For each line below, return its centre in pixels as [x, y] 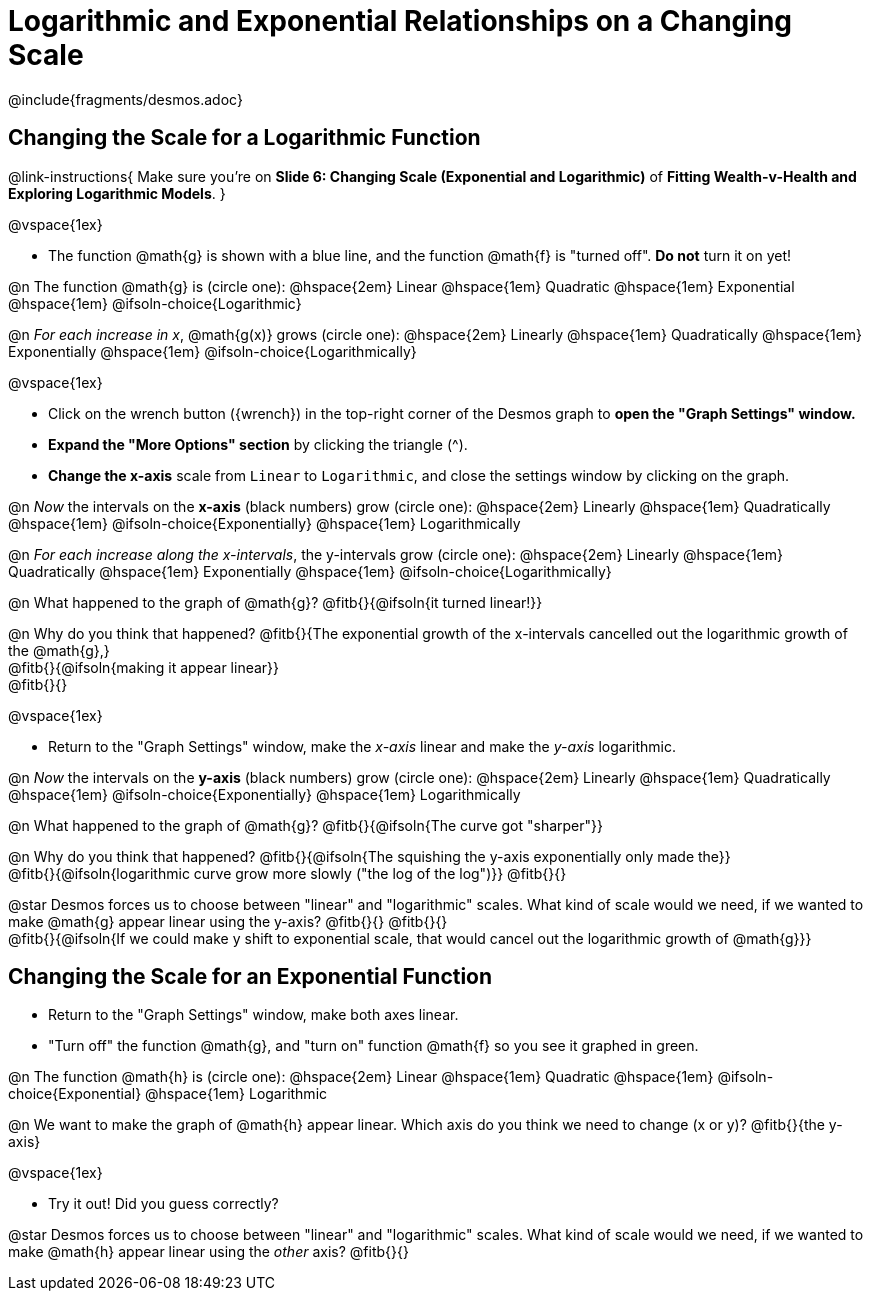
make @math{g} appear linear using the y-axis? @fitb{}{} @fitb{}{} [228, 921]
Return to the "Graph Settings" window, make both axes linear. [253, 1015]
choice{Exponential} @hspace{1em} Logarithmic [168, 1094]
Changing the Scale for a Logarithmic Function [244, 138]
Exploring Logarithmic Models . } [117, 193]
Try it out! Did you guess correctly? [163, 1204]
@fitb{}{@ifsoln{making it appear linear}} [144, 667]
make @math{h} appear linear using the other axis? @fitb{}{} [208, 1252]
